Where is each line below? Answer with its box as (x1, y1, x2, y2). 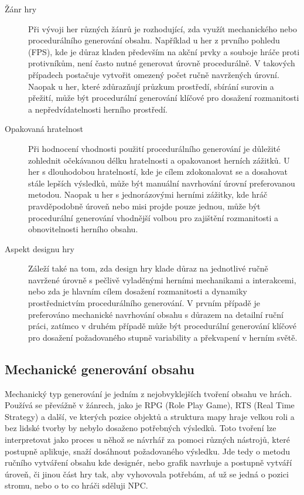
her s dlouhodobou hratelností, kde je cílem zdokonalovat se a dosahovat (28, 165, 288, 178)
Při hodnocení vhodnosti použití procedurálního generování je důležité (28, 142, 281, 154)
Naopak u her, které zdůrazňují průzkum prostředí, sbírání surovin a (28, 80, 274, 92)
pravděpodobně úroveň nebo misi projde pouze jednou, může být (28, 199, 261, 212)
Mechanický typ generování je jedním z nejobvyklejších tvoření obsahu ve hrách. (5, 387, 292, 399)
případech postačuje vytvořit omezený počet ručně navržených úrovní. (28, 68, 279, 80)
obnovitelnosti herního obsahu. (28, 223, 138, 235)
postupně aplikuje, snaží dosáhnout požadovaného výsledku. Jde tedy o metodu (5, 445, 291, 457)
